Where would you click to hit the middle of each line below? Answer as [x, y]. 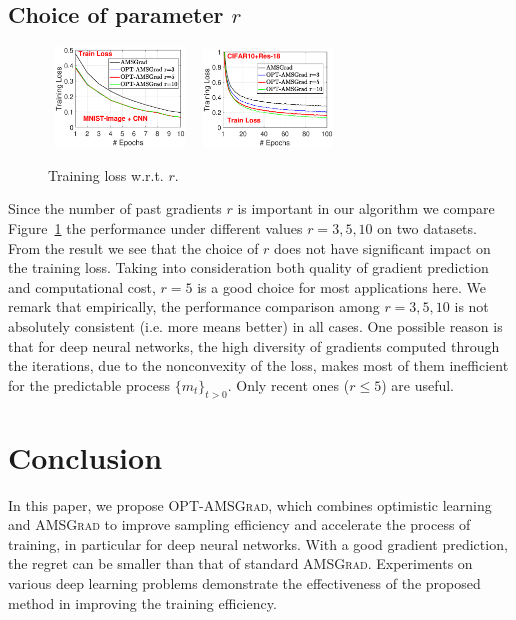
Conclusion [85, 456]
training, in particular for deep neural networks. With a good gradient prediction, [258, 543]
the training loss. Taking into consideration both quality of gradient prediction [248, 267]
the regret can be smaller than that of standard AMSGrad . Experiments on [240, 563]
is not [471, 306]
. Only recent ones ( [288, 384]
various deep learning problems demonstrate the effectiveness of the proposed [244, 583]
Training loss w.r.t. [106, 174]
